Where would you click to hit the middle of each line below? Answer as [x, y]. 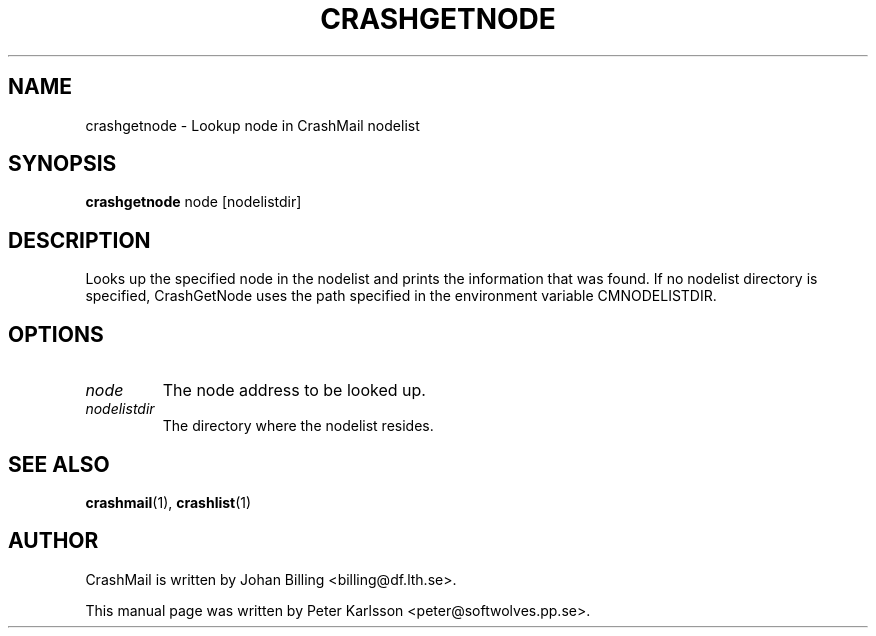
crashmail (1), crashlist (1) [168, 502]
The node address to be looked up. [294, 390]
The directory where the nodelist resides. [298, 426]
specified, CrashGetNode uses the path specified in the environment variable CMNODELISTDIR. [401, 296]
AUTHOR [53, 541]
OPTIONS [56, 334]
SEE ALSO [59, 464]
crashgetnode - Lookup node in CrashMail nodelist [252, 125]
